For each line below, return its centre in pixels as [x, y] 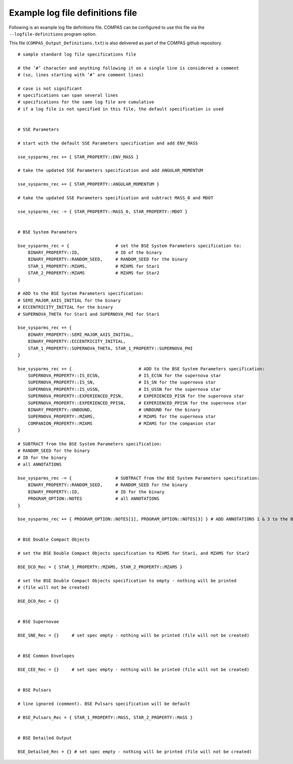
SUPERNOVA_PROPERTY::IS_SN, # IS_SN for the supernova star [122, 382]
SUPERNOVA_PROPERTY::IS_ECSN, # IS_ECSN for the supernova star [124, 376]
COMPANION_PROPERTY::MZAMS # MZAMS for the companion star [122, 423]
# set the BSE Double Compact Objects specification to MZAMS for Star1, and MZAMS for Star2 [134, 553]
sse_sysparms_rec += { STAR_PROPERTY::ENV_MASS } [78, 157]
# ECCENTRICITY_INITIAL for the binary [65, 307]
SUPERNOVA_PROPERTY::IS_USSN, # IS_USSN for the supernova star [124, 389]
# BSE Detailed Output [45, 738]
